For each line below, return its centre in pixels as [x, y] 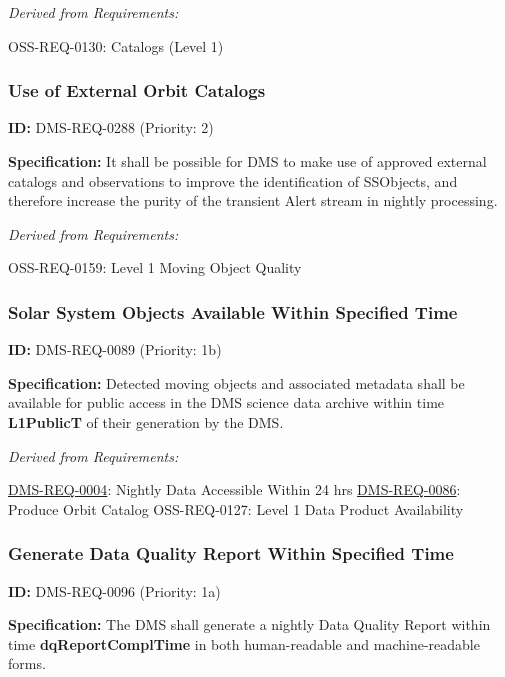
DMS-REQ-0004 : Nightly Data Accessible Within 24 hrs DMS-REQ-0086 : [234, 489]
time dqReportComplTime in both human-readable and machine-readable [244, 643]
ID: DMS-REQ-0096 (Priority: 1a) [114, 590]
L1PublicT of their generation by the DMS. [146, 421]
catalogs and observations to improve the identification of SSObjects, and [233, 180]
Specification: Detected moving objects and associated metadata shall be [236, 382]
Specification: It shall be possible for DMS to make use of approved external [247, 161]
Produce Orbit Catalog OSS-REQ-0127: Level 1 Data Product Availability [236, 508]
